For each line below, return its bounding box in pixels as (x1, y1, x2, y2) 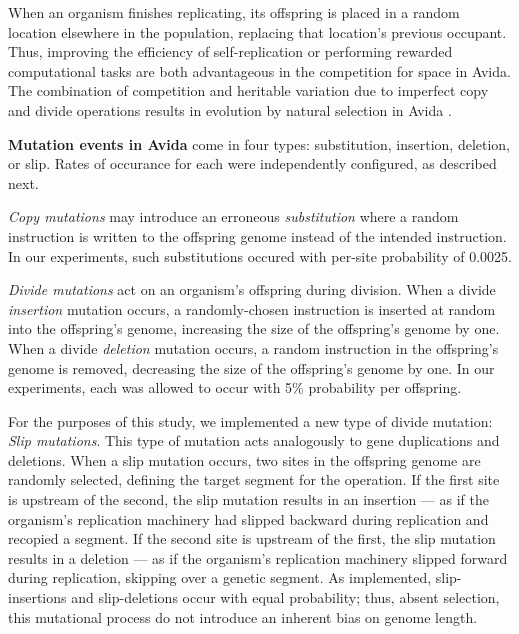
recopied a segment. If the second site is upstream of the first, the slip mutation (8, 528, 496, 549)
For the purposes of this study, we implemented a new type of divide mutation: (8, 410, 493, 431)
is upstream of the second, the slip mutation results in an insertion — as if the (8, 489, 489, 510)
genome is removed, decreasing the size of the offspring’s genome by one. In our (8, 357, 495, 378)
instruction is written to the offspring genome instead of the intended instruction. (8, 225, 507, 246)
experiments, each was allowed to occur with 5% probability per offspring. (8, 377, 462, 398)
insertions (8, 587, 67, 608)
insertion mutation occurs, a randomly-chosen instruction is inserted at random (8, 298, 496, 319)
